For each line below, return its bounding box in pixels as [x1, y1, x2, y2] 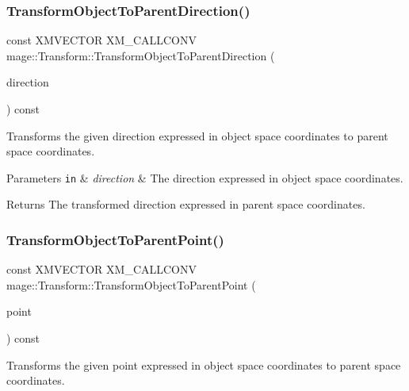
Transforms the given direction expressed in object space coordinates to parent [6, 127, 388, 144]
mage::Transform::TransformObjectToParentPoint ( [6, 276, 256, 293]
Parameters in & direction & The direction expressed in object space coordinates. [6, 169, 403, 186]
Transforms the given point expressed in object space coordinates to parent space [6, 356, 401, 373]
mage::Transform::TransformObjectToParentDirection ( [6, 47, 275, 63]
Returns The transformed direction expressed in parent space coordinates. [6, 196, 365, 213]
